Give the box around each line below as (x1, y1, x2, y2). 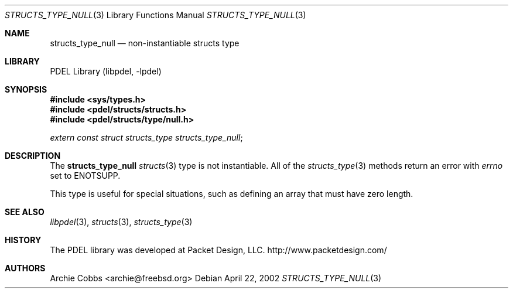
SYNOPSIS (5, 84, 47, 94)
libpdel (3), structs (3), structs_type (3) (50, 217, 193, 227)
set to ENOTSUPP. (50, 171, 121, 180)
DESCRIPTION (5, 151, 61, 161)
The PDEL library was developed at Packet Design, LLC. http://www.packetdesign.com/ (50, 245, 387, 255)
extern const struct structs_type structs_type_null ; (50, 132, 243, 142)
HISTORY (5, 235, 42, 245)
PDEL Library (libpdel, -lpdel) (50, 66, 162, 76)
